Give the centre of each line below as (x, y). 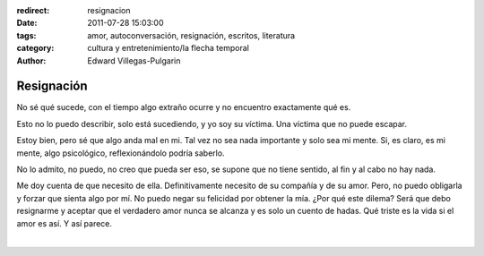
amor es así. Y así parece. (64, 223)
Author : (31, 60)
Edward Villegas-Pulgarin (134, 60)
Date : (27, 23)
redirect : (33, 10)
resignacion (109, 10)
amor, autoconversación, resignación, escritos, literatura (191, 35)
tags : (26, 35)
